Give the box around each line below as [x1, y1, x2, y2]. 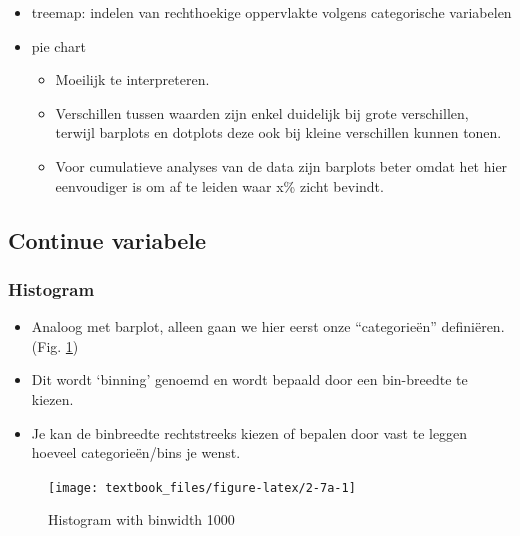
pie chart [31, 35, 86, 56]
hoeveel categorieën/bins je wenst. [31, 442, 241, 463]
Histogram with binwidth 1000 [48, 509, 235, 530]
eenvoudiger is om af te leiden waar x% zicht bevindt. [55, 175, 384, 196]
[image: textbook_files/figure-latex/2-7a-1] [48, 480, 356, 495]
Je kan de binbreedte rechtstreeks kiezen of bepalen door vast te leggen [31, 422, 468, 443]
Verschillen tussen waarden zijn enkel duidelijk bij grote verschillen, [55, 102, 469, 123]
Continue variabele [8, 224, 207, 255]
